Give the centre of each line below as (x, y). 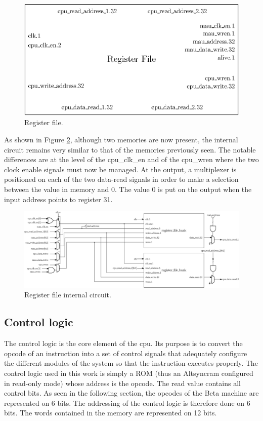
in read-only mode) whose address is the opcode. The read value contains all (122, 383)
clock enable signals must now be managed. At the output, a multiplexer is (120, 169)
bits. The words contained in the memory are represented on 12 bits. (111, 413)
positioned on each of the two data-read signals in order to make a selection (121, 179)
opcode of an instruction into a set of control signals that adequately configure (126, 353)
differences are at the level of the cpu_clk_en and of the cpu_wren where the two (131, 159)
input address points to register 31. (58, 199)
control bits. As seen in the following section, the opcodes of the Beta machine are (131, 393)
